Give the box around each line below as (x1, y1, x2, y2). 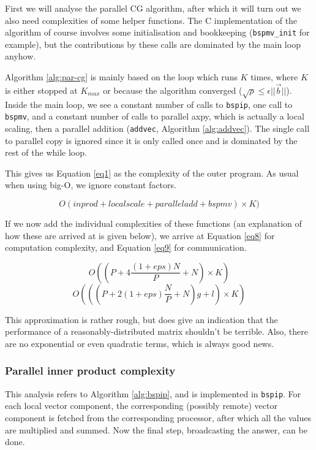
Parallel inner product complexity (5, 363, 176, 378)
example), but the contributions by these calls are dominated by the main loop (5, 37, 301, 50)
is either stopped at (5, 83, 78, 96)
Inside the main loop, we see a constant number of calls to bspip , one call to (5, 97, 293, 110)
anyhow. (5, 50, 36, 63)
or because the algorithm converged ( (103, 83, 243, 96)
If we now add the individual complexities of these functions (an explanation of (5, 216, 302, 229)
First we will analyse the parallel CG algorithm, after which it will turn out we (5, 2, 301, 14)
